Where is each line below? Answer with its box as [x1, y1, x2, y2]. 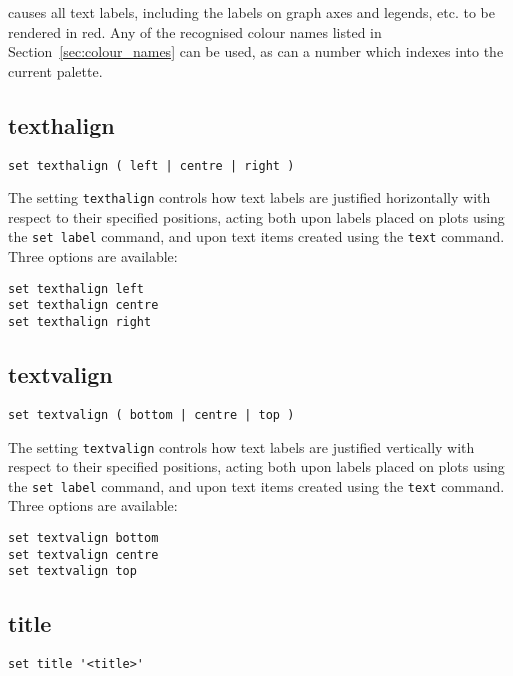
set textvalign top [8, 564, 137, 579]
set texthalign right [8, 315, 152, 330]
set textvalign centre [8, 547, 159, 562]
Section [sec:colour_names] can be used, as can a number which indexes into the [8, 41, 504, 62]
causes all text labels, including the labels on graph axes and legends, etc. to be [8, 2, 495, 22]
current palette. [8, 60, 103, 81]
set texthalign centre [8, 298, 159, 313]
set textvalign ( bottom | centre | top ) [8, 407, 295, 422]
